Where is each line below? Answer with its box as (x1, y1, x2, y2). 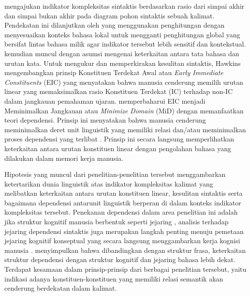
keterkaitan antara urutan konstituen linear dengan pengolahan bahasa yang (4, 143, 231, 153)
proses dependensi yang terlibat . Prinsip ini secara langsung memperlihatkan (4, 134, 234, 144)
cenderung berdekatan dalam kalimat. (4, 283, 117, 293)
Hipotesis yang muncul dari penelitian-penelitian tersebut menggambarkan (4, 169, 226, 179)
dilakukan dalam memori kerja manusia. (4, 153, 123, 163)
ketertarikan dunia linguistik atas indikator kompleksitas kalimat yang (4, 178, 213, 188)
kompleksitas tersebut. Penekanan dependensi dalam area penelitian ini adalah (4, 207, 238, 217)
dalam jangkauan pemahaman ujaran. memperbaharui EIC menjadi (4, 95, 206, 106)
